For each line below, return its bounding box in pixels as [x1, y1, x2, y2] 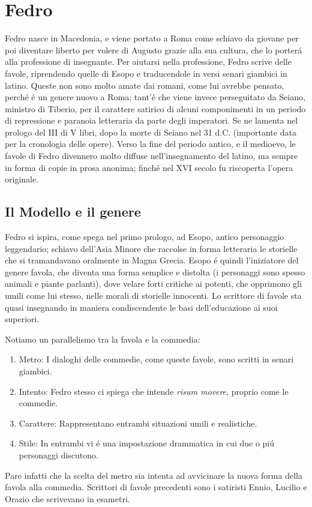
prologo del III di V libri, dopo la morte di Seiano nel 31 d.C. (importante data [5, 125, 296, 138]
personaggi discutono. [19, 448, 98, 461]
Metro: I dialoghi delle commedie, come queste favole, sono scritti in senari [19, 353, 294, 365]
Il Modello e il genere [5, 202, 141, 221]
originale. [5, 173, 39, 185]
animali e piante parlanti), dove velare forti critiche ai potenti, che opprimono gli [5, 277, 302, 290]
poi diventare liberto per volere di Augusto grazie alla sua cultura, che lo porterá [5, 43, 302, 56]
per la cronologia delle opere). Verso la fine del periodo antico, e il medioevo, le [5, 137, 296, 150]
